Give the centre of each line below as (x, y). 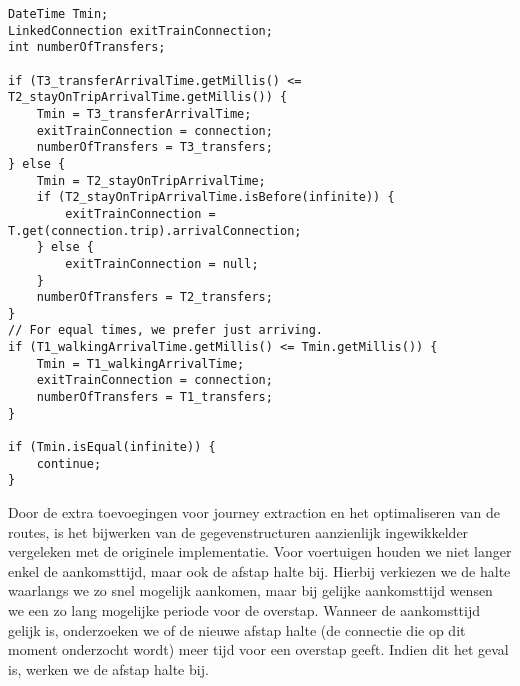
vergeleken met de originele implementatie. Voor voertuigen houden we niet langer (260, 551)
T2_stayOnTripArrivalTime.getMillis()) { (148, 97)
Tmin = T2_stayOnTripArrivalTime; (151, 180)
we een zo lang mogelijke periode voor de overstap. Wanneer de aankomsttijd (244, 610)
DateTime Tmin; (58, 14)
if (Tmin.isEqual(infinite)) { (112, 447)
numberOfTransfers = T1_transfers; (154, 397)
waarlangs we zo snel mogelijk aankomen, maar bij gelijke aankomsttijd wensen (250, 590)
